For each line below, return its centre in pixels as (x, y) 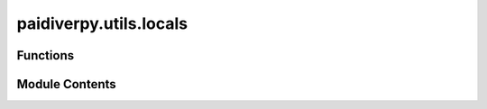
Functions (46, 55)
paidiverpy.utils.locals (102, 23)
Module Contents (66, 84)
